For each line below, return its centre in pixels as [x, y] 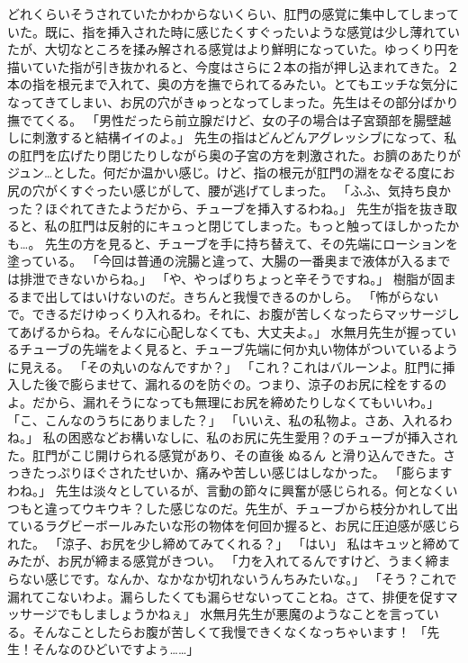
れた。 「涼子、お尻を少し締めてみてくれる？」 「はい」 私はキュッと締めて [234, 543]
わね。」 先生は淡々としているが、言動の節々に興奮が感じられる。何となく [226, 490]
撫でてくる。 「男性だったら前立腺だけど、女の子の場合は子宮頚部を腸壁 [223, 119]
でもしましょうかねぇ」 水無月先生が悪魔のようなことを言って [242, 614]
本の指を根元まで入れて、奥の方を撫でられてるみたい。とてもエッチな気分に [233, 84]
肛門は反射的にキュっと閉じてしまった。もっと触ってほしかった [258, 226]
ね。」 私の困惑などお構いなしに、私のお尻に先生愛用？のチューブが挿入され [233, 437]
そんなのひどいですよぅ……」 [116, 649]
